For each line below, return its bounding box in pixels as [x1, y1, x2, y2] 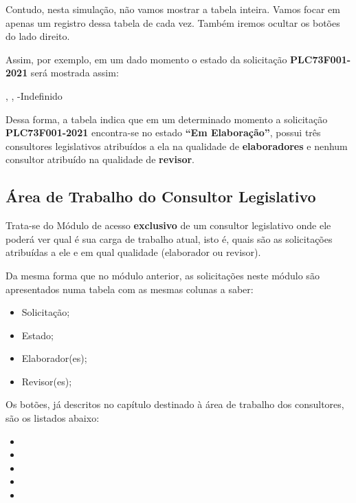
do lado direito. [5, 29, 70, 43]
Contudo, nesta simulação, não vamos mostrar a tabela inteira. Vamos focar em [5, 2, 341, 16]
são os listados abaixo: [5, 411, 100, 425]
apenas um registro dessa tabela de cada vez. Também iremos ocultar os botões [5, 15, 340, 30]
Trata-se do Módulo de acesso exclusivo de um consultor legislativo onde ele [5, 218, 331, 233]
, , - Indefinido [5, 88, 63, 103]
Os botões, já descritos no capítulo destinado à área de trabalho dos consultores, [5, 397, 344, 411]
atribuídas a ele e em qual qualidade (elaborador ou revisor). [5, 245, 261, 259]
